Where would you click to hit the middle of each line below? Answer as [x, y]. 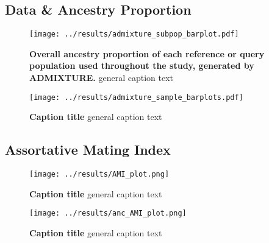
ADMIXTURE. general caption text [102, 78]
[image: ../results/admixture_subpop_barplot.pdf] [134, 34]
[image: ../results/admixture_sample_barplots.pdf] [136, 97]
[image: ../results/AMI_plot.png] [99, 174]
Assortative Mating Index [88, 150]
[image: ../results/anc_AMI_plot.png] [108, 213]
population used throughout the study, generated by [142, 65]
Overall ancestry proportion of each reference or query [147, 53]
